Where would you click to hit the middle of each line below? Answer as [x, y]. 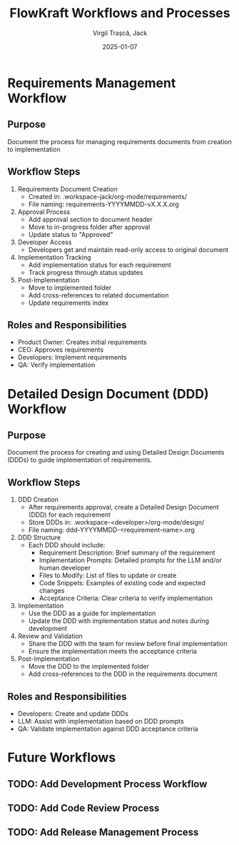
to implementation [34, 149]
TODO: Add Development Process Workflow [107, 784]
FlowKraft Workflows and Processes [120, 13]
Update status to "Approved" [71, 234]
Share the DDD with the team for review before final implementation [128, 644]
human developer [65, 568]
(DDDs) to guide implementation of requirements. [80, 460]
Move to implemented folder [70, 288]
